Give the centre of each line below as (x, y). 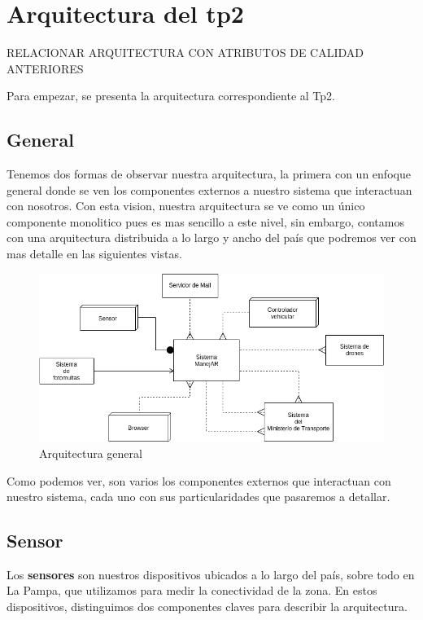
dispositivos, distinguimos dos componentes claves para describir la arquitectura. (207, 607)
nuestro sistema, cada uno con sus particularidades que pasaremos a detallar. (198, 497)
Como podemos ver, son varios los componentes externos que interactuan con (199, 480)
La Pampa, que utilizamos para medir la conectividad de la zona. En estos (192, 590)
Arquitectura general (91, 453)
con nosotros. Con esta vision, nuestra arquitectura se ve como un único (186, 206)
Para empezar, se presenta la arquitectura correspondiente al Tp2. (171, 96)
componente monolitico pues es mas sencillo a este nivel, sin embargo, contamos (205, 221)
